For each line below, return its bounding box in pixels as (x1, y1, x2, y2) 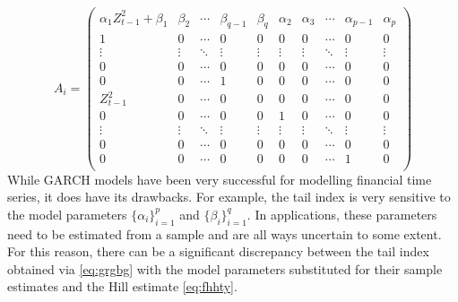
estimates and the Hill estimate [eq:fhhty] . (7, 277, 238, 296)
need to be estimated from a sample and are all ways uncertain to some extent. (7, 224, 442, 243)
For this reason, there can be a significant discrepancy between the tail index (7, 242, 429, 261)
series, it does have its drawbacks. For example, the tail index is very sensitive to (7, 187, 451, 206)
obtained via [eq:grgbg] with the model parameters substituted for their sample (7, 259, 443, 278)
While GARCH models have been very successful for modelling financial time (7, 169, 432, 188)
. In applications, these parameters (246, 204, 437, 223)
